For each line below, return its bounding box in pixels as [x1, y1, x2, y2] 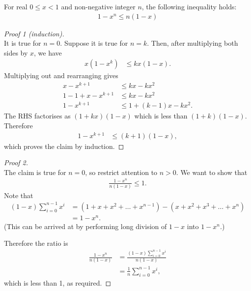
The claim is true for [4, 167, 66, 177]
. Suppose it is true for [60, 38, 128, 48]
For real [4, 1, 28, 11]
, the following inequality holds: [141, 1, 237, 11]
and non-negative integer [61, 1, 136, 11]
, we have [34, 47, 62, 58]
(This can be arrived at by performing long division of [4, 221, 167, 232]
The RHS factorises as [4, 111, 71, 121]
